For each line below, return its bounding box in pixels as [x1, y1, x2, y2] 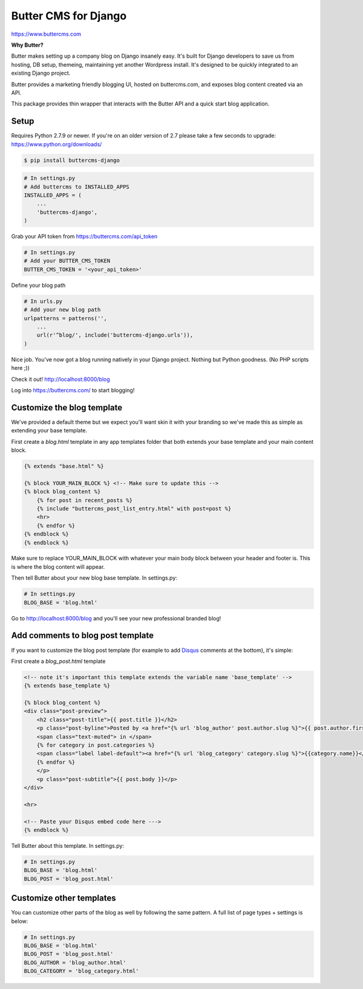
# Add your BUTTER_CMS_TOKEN [24, 258, 111, 264]
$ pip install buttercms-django [24, 156, 120, 164]
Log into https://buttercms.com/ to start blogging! [11, 386, 135, 394]
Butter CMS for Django [11, 9, 127, 22]
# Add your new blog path [24, 306, 101, 313]
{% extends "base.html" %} [24, 463, 104, 469]
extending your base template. [11, 427, 88, 434]
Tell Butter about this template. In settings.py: [11, 842, 124, 849]
